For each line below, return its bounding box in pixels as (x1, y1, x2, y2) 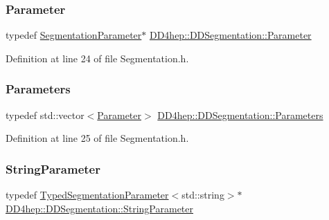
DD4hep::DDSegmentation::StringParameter (6, 201, 194, 215)
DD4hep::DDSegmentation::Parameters (157, 107, 323, 122)
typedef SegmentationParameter (6, 28, 142, 42)
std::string (181, 187, 224, 202)
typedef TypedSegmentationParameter (6, 187, 169, 202)
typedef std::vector (6, 107, 85, 122)
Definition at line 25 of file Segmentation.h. (6, 131, 189, 145)
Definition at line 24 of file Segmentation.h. (6, 51, 189, 65)
